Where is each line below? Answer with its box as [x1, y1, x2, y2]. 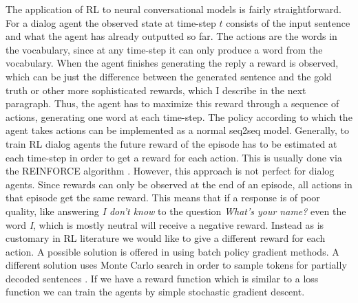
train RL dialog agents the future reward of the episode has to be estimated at [6, 136, 337, 150]
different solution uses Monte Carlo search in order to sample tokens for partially [6, 258, 347, 272]
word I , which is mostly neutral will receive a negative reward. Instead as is [6, 217, 324, 232]
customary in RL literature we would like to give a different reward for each [6, 231, 326, 245]
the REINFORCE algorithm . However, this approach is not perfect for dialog [6, 164, 335, 178]
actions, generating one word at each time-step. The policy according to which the [6, 109, 352, 124]
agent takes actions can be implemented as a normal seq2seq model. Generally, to [6, 123, 350, 137]
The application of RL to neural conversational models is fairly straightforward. [6, 2, 341, 16]
